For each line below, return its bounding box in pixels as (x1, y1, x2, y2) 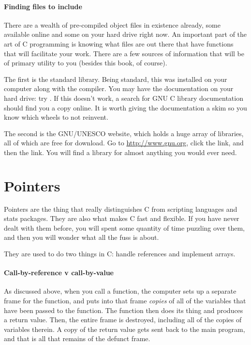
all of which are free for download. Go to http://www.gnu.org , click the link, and (4, 138, 244, 148)
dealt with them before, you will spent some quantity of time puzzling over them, (4, 222, 245, 233)
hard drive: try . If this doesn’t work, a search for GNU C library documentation (4, 93, 243, 103)
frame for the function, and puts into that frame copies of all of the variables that (4, 296, 246, 305)
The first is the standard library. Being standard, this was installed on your (4, 74, 227, 84)
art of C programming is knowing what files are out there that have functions (4, 38, 234, 48)
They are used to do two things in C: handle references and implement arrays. (4, 249, 236, 259)
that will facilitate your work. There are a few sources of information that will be (4, 48, 244, 58)
